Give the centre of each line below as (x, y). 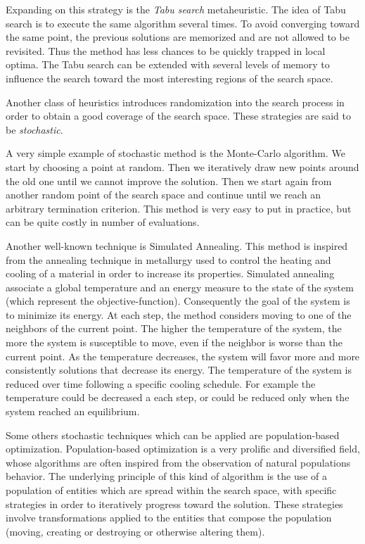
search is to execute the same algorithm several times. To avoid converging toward (183, 23)
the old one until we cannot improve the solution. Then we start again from (169, 181)
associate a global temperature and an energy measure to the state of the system (180, 287)
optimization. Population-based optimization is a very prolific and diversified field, (183, 449)
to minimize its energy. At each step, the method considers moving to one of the (179, 314)
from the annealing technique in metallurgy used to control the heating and (168, 259)
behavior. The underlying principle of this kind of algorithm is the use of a (167, 476)
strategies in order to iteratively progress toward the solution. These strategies (174, 504)
